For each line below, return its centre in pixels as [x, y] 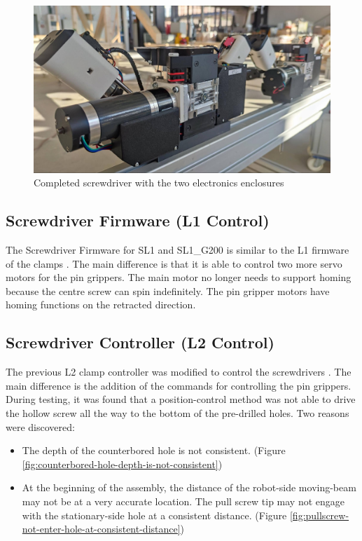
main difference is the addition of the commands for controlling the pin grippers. [179, 385]
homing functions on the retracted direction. [101, 304]
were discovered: [40, 426]
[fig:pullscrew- [319, 515]
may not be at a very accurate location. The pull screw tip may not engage [183, 501]
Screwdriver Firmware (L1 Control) [138, 220]
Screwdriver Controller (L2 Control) [140, 342]
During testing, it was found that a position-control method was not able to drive [181, 399]
